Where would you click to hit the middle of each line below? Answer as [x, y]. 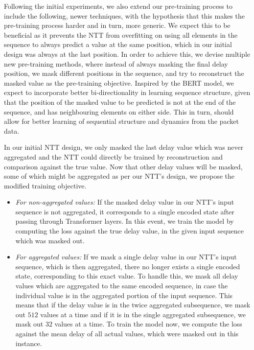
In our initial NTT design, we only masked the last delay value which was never [124, 147]
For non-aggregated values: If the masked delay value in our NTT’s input [125, 202]
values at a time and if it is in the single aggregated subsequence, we [143, 314]
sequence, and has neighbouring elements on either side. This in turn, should [119, 111]
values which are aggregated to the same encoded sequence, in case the [122, 286]
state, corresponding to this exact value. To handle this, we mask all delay [127, 276]
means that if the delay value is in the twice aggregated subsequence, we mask [133, 305]
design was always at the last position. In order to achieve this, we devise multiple [127, 54]
